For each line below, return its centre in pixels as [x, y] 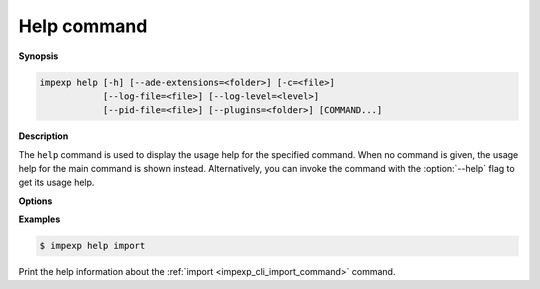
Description [43, 136]
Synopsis [38, 56]
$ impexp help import [92, 246]
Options [35, 201]
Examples [39, 219]
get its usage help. [56, 182]
